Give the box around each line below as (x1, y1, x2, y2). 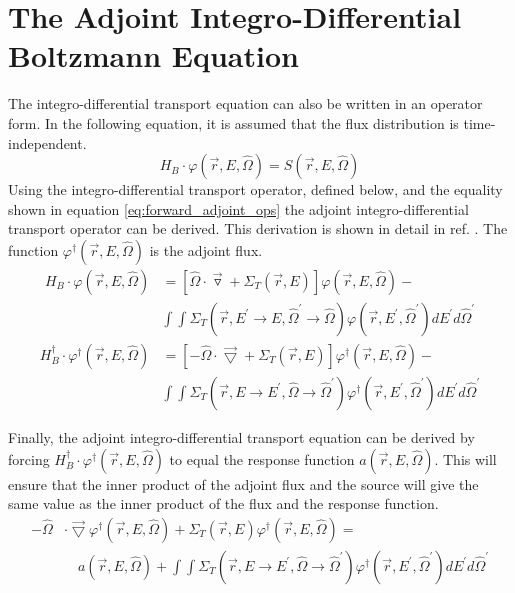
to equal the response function (169, 448, 355, 469)
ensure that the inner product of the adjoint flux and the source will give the (8, 473, 479, 494)
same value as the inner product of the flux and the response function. (8, 493, 439, 514)
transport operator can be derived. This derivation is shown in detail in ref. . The (8, 218, 508, 239)
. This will (434, 448, 497, 469)
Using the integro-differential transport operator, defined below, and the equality (8, 179, 503, 200)
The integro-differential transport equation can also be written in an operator (8, 93, 483, 114)
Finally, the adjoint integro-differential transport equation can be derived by (8, 427, 475, 447)
